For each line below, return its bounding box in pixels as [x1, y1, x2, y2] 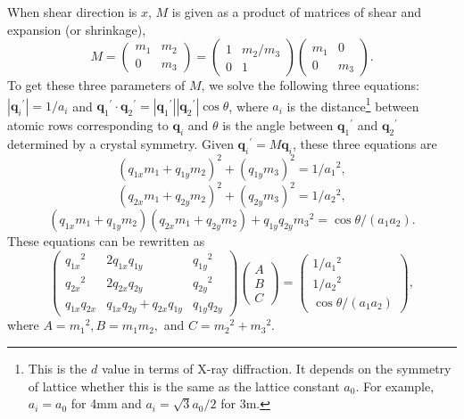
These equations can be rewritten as [7, 232, 205, 251]
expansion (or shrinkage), [7, 20, 146, 38]
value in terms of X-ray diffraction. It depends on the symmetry [101, 358, 452, 377]
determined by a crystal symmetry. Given [7, 135, 234, 153]
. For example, [355, 376, 435, 395]
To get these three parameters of [7, 76, 186, 94]
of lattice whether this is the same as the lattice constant [28, 376, 340, 395]
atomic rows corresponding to [7, 116, 169, 135]
